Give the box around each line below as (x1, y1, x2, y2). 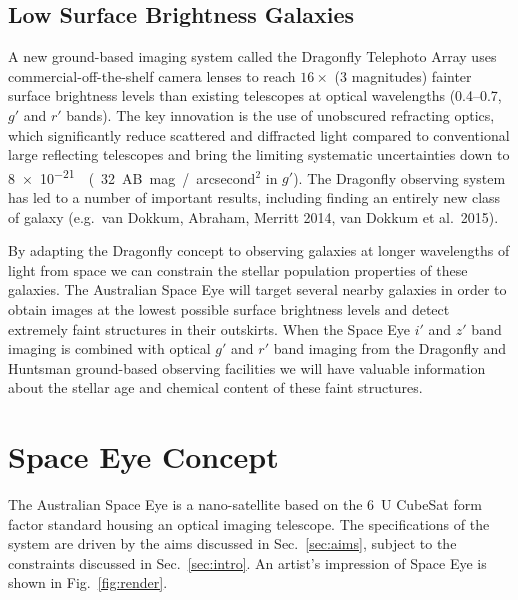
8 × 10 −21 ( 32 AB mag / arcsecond (8, 164, 256, 188)
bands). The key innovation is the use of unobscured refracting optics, (66, 104, 495, 125)
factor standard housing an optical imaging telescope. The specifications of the (8, 513, 490, 534)
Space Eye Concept (8, 436, 279, 477)
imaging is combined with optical (8, 338, 211, 359)
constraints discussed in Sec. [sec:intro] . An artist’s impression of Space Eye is (8, 552, 487, 573)
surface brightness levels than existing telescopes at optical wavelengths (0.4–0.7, (8, 85, 502, 106)
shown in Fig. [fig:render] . (8, 572, 168, 593)
